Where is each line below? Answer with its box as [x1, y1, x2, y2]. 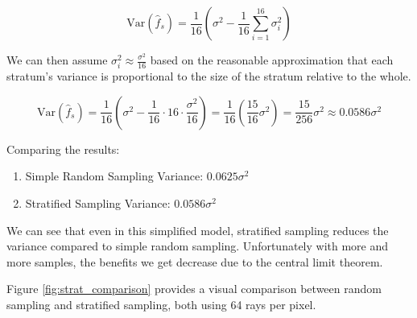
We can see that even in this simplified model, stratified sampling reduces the [6, 221, 389, 238]
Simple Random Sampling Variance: [25, 167, 204, 184]
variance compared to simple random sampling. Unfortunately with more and [6, 237, 389, 254]
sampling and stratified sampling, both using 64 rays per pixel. [6, 295, 316, 312]
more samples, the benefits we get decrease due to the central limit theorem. [6, 253, 383, 270]
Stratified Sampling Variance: [25, 194, 171, 211]
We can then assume [6, 52, 108, 68]
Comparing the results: [6, 140, 120, 157]
